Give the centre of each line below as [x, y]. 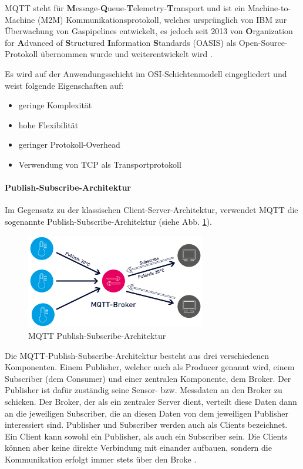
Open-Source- [263, 42]
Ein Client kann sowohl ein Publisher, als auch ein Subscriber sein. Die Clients [146, 436]
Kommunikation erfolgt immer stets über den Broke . [101, 459]
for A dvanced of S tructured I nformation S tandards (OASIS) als [121, 42]
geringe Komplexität [55, 105]
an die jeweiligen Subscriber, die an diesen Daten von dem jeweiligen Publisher [147, 413]
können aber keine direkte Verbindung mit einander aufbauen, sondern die [138, 448]
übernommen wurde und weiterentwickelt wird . [126, 54]
